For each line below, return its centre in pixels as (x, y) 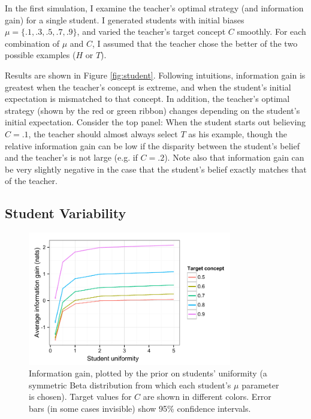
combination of (32, 43)
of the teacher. (31, 181)
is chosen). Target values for (80, 397)
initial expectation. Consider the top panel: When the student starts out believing (155, 122)
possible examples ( (40, 55)
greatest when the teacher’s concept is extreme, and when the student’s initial (148, 87)
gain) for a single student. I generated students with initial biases (125, 19)
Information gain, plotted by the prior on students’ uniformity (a (148, 373)
